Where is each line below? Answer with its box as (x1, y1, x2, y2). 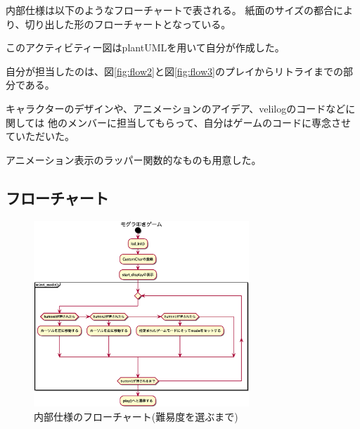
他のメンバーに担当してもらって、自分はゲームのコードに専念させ (47, 115, 352, 129)
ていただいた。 (6, 129, 75, 143)
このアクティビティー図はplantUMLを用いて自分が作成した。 (6, 40, 285, 55)
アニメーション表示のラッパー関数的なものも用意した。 (6, 152, 262, 167)
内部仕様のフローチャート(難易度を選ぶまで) (34, 409, 238, 423)
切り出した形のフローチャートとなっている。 (25, 16, 231, 31)
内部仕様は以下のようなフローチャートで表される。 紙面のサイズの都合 (6, 3, 334, 17)
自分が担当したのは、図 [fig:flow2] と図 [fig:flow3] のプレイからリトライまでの (6, 63, 343, 78)
